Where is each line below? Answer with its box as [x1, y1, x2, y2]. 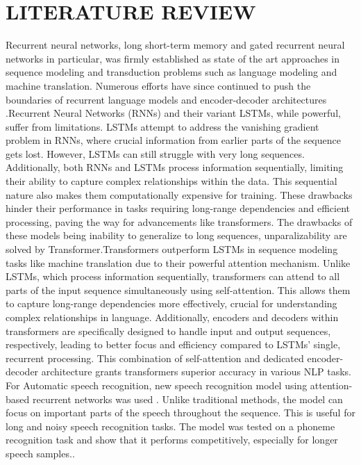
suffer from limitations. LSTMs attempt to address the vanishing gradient [6, 119, 319, 133]
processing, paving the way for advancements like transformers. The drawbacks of [6, 214, 353, 229]
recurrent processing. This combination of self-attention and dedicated [6, 350, 304, 365]
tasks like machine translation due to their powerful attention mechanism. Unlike [6, 255, 351, 270]
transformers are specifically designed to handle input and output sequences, [6, 323, 331, 338]
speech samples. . [6, 446, 75, 460]
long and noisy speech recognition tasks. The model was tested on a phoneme [6, 418, 335, 433]
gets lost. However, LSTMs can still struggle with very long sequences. [6, 146, 305, 161]
